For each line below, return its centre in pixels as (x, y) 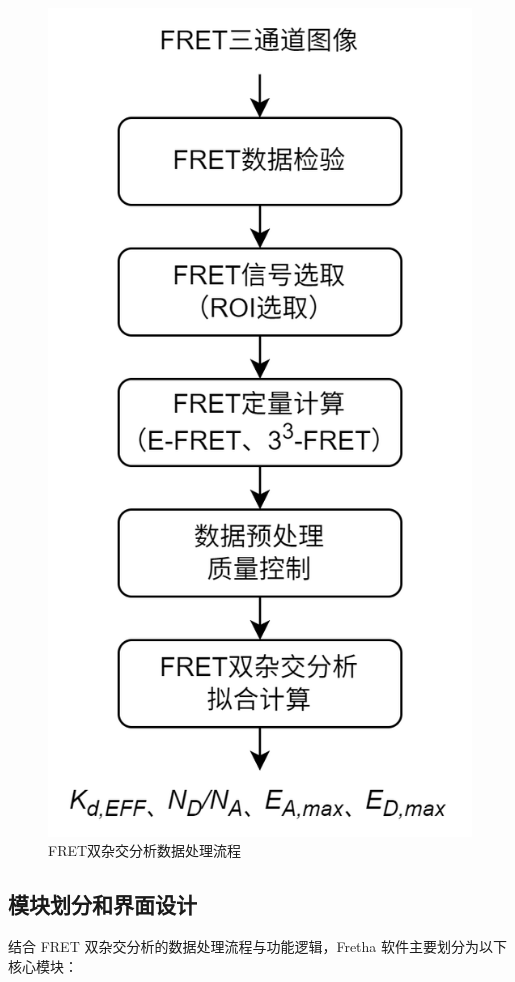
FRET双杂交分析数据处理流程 (145, 850)
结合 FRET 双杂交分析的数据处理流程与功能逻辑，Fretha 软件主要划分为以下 (257, 945)
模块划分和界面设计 (102, 904)
